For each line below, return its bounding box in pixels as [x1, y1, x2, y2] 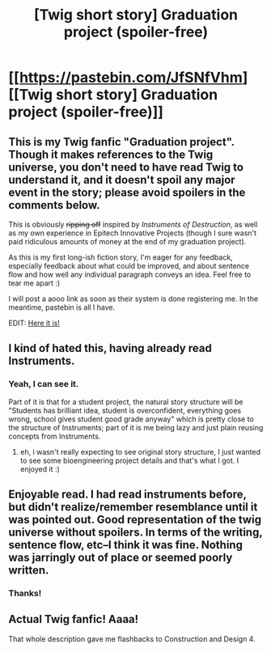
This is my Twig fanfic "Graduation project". [8, 135, 235, 149]
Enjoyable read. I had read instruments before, [8, 488, 247, 502]
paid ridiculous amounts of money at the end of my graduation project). [8, 237, 247, 246]
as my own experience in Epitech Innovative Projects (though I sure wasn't [8, 228, 257, 238]
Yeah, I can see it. [8, 379, 79, 390]
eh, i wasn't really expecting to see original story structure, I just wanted [19, 447, 261, 456]
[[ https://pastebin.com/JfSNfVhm [8, 69, 243, 87]
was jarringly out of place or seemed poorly [8, 551, 233, 565]
